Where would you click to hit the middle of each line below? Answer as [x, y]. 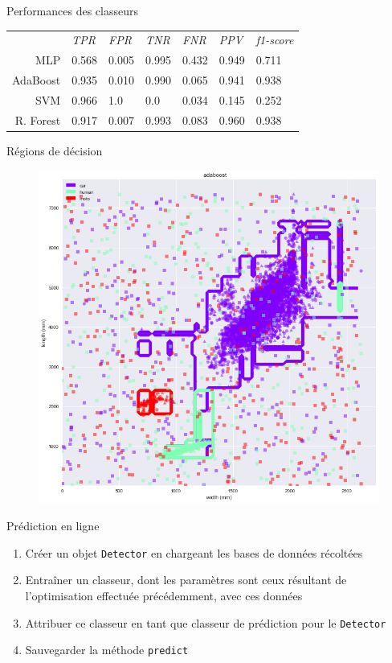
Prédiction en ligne [53, 526]
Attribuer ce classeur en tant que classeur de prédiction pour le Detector [206, 622]
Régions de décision [55, 150]
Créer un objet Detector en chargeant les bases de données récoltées [194, 552]
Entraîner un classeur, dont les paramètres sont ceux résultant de [186, 580]
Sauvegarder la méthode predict [107, 650]
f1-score [275, 40]
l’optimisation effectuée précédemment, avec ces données [164, 595]
